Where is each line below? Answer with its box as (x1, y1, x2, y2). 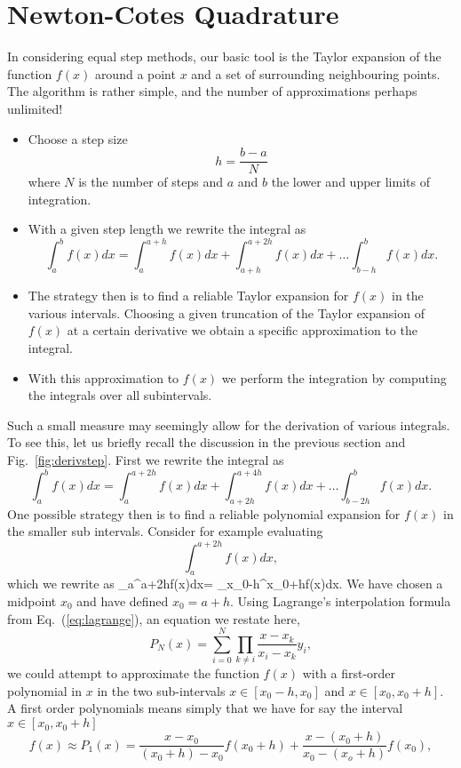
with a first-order (302, 664, 396, 683)
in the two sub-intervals (97, 681, 226, 700)
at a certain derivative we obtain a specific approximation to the (67, 321, 417, 340)
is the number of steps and (78, 172, 224, 191)
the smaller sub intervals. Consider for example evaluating (7, 522, 323, 540)
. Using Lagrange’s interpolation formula (229, 591, 451, 610)
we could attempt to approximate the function (7, 664, 259, 683)
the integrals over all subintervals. (28, 386, 212, 404)
